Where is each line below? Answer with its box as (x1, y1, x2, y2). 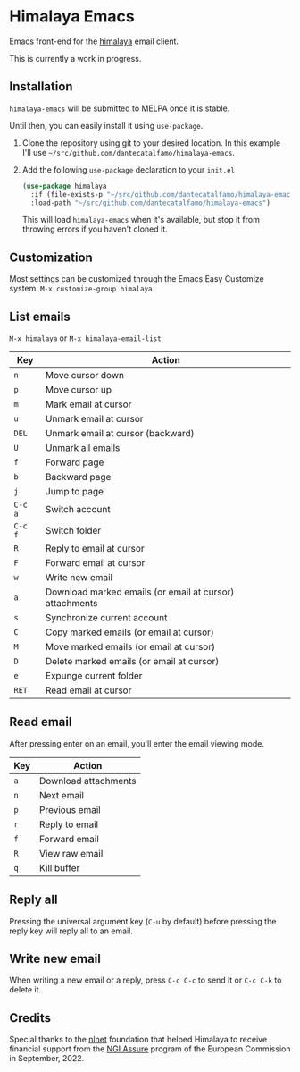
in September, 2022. (9, 1053, 85, 1064)
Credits (9, 1010, 52, 1026)
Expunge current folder (45, 670, 143, 681)
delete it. (9, 984, 42, 995)
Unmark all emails (45, 442, 121, 453)
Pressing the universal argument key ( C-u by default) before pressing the (9, 916, 277, 926)
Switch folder (45, 525, 102, 536)
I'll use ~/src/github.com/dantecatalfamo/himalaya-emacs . (21, 147, 235, 157)
